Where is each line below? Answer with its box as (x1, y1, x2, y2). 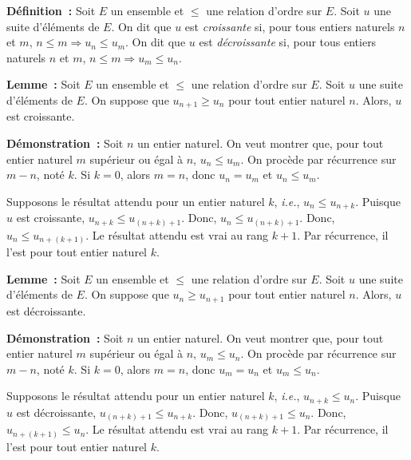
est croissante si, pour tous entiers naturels (184, 18, 395, 34)
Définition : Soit (6, 2, 96, 18)
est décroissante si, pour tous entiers (199, 34, 377, 50)
